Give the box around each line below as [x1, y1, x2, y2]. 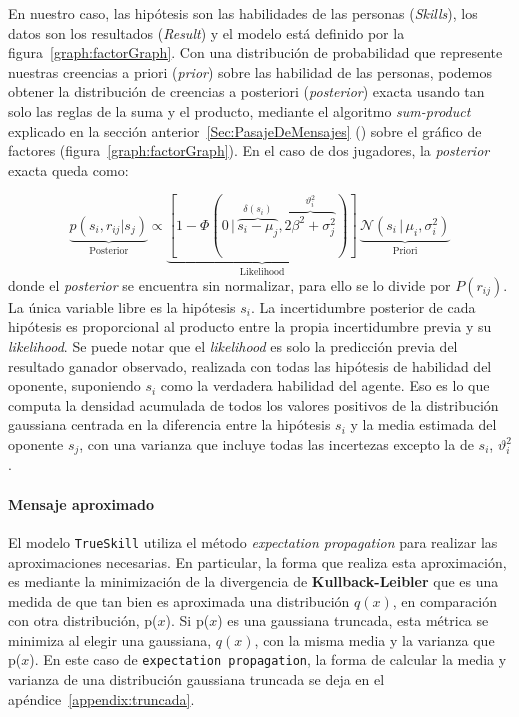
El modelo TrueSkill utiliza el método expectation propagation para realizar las [8, 531, 498, 552]
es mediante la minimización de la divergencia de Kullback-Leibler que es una [8, 571, 499, 592]
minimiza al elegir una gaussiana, [8, 629, 212, 650]
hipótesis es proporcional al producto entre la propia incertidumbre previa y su [8, 316, 492, 337]
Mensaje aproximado [8, 493, 155, 514]
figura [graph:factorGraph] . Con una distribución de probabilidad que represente [8, 42, 503, 63]
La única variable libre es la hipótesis [8, 296, 236, 317]
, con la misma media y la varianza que [254, 629, 495, 650]
